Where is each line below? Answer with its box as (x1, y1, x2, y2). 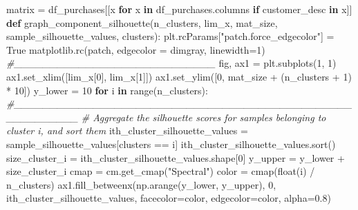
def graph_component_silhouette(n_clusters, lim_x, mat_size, (6, 15, 278, 30)
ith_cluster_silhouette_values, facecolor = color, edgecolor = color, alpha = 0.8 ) (6, 191, 331, 205)
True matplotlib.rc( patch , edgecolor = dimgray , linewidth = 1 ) (6, 42, 265, 56)
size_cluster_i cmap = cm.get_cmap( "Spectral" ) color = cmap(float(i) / (6, 164, 315, 178)
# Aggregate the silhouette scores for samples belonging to (81, 109, 326, 124)
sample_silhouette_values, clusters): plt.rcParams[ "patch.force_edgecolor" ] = (6, 29, 335, 43)
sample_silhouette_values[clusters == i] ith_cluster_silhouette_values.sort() (6, 136, 336, 151)
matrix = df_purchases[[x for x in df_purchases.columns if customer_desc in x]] (6, 2, 352, 16)
